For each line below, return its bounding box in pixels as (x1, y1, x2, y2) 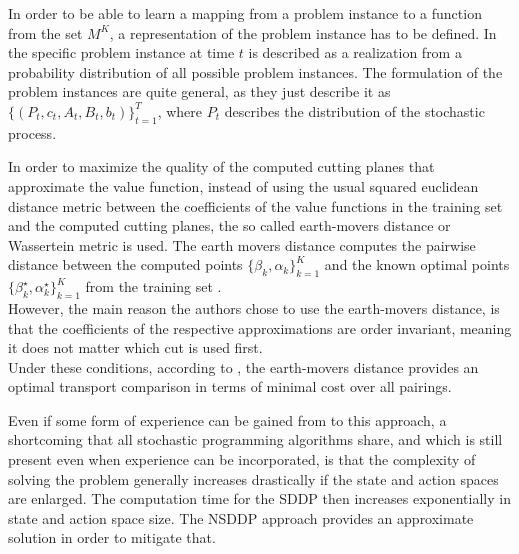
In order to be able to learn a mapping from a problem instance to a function (8, 3, 482, 23)
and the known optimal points (324, 254, 510, 275)
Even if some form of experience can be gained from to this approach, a (8, 409, 447, 430)
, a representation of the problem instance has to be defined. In (109, 22, 497, 43)
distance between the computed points (8, 254, 243, 275)
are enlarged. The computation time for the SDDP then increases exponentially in (8, 488, 511, 509)
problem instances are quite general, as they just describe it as (8, 81, 391, 102)
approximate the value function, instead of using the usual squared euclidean (8, 175, 479, 196)
